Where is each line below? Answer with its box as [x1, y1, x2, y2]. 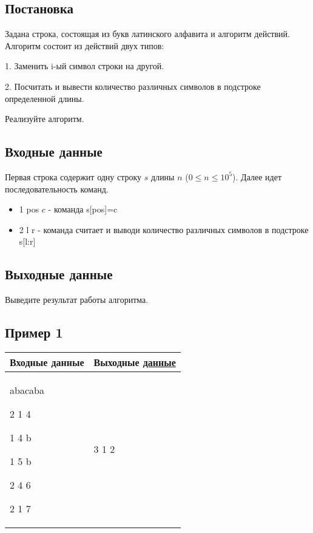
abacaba [10, 382, 44, 397]
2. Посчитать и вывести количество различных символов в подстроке [5, 80, 261, 92]
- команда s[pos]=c [48, 203, 118, 216]
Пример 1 [5, 323, 63, 342]
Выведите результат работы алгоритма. [5, 293, 149, 306]
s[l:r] [19, 235, 36, 248]
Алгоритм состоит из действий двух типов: [5, 39, 164, 52]
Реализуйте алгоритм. [5, 112, 84, 125]
